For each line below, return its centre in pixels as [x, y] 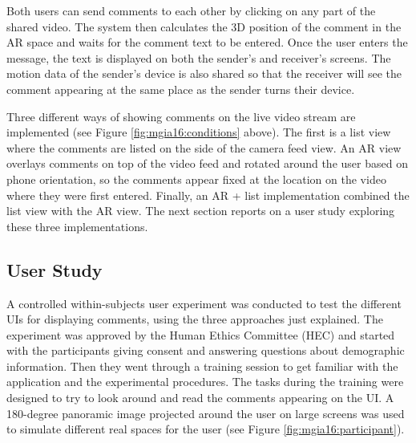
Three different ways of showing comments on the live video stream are [181, 116]
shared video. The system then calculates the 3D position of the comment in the [204, 26]
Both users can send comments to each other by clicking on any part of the [191, 10]
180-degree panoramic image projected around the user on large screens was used [206, 413]
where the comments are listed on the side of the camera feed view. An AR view [204, 147]
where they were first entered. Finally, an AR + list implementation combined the [208, 195]
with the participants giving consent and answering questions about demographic [206, 350]
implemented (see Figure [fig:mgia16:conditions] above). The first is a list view [199, 132]
